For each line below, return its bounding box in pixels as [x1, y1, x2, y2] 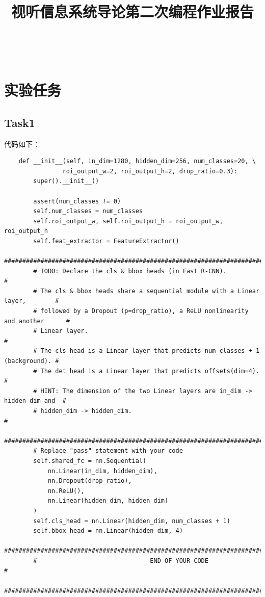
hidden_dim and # [4, 397, 66, 405]
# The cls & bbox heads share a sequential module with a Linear [33, 287, 260, 295]
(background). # [4, 357, 59, 365]
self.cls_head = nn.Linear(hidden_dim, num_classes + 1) [33, 517, 230, 525]
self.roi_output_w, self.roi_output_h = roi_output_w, [33, 217, 223, 225]
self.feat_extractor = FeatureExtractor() [33, 237, 179, 245]
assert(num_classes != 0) [33, 197, 121, 205]
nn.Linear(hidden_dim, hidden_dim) [47, 497, 169, 505]
